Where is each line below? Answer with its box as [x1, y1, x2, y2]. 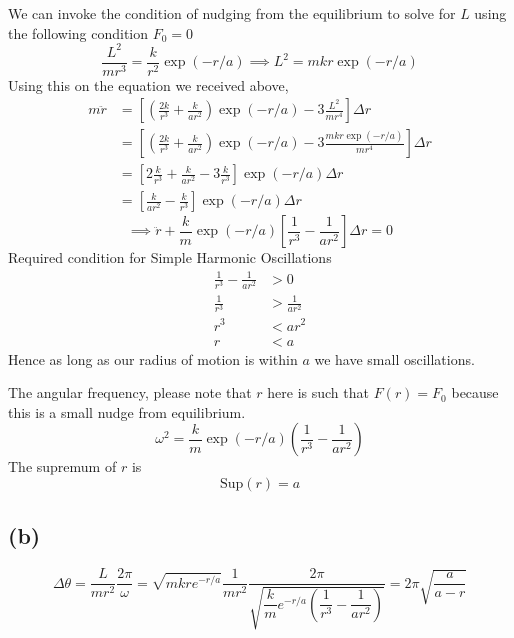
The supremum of [8, 456, 117, 477]
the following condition [8, 22, 149, 43]
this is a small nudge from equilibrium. [8, 401, 246, 422]
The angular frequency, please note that [8, 382, 252, 403]
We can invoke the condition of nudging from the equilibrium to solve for [8, 3, 456, 23]
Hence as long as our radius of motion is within [8, 348, 298, 369]
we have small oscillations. [314, 348, 475, 369]
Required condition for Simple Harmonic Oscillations [8, 247, 332, 268]
